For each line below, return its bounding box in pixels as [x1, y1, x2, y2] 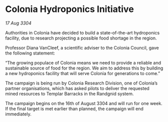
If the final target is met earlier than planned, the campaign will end [5, 105, 144, 111]
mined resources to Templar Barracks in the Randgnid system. [5, 90, 134, 96]
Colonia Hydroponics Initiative [5, 3, 134, 15]
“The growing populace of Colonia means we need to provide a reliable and [5, 59, 161, 65]
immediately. [5, 111, 32, 117]
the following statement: [5, 50, 55, 56]
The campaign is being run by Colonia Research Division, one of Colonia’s [5, 80, 158, 86]
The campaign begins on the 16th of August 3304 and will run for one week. [5, 100, 163, 106]
